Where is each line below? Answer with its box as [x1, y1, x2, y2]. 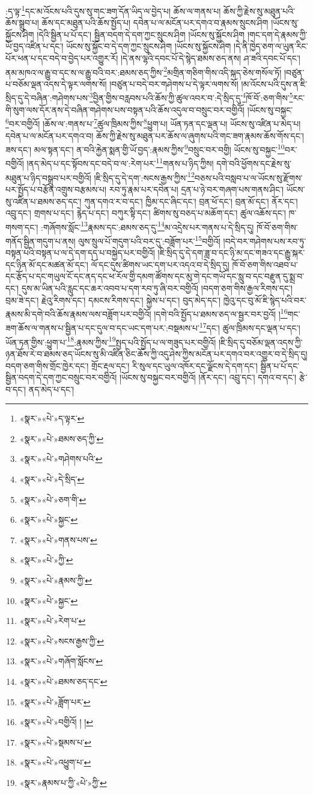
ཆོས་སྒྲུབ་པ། [5, 16, 39, 29]
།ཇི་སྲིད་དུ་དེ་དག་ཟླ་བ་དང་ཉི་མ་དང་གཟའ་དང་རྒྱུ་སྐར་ [157, 246, 305, 259]
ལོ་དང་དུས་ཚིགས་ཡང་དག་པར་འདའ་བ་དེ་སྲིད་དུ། [91, 258, 229, 270]
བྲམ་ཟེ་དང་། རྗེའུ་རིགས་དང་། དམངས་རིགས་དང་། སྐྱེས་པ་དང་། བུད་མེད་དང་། [5, 293, 221, 306]
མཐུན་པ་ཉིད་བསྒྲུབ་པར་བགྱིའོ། [5, 171, 91, 184]
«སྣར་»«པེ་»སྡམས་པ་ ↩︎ [19, 735, 91, 748]
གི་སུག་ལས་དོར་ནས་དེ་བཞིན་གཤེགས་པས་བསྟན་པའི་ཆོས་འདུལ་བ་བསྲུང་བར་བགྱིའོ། [5, 103, 245, 116]
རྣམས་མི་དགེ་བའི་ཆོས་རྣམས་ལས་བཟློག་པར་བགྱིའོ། [5, 307, 151, 320]
